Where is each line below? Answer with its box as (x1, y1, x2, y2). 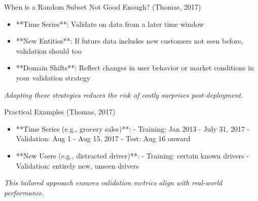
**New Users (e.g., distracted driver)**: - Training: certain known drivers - (16, 150, 249, 160)
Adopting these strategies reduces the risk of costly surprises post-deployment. (4, 89, 243, 100)
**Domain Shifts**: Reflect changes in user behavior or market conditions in (16, 62, 254, 73)
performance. (4, 187, 45, 197)
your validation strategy (16, 72, 91, 83)
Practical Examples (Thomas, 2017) (4, 106, 116, 117)
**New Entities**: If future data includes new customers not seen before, (16, 35, 243, 46)
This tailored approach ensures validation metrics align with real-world (4, 177, 223, 188)
